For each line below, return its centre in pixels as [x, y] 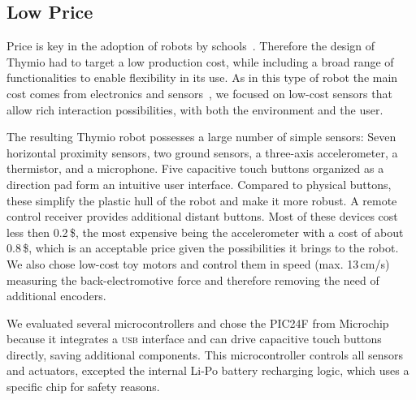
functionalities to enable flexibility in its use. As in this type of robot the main [202, 77]
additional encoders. [56, 296]
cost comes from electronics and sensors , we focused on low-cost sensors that [199, 93]
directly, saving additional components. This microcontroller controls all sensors [205, 354]
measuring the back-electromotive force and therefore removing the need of [193, 280]
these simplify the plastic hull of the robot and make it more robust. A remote [202, 200]
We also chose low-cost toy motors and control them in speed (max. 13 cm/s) [198, 263]
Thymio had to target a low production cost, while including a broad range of [200, 61]
